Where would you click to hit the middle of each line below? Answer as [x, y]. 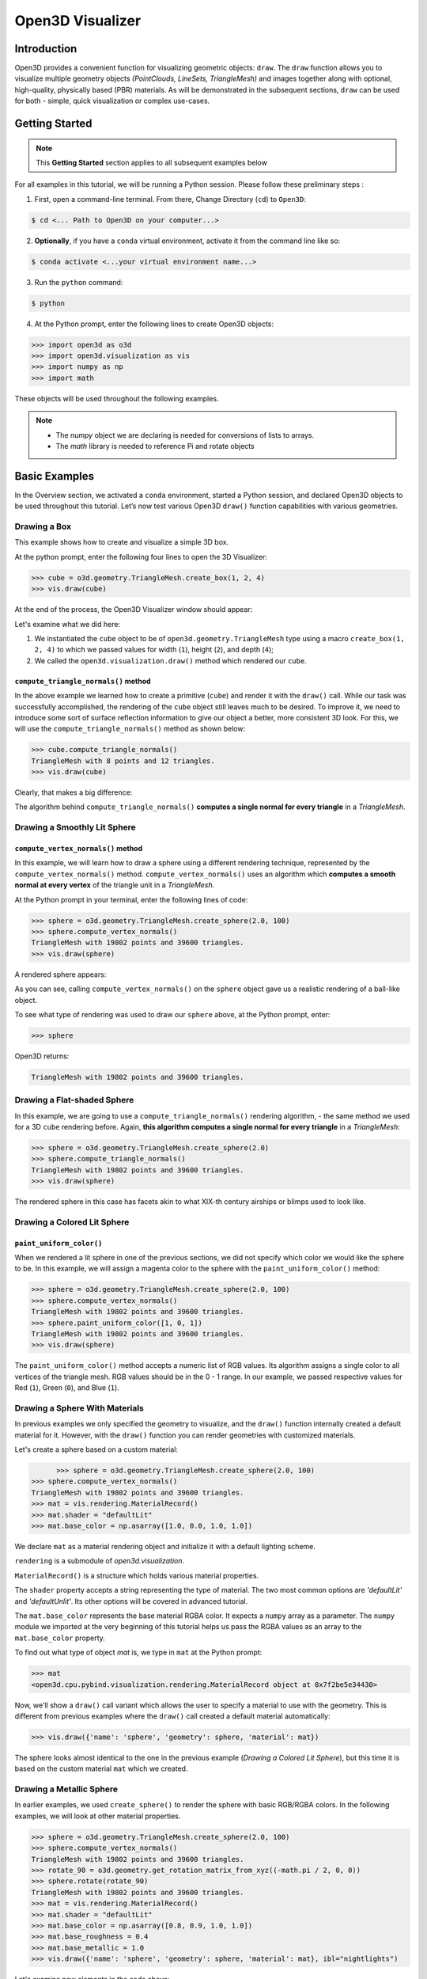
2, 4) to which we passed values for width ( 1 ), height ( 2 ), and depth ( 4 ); [154, 650]
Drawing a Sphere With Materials [79, 1407]
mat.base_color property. [60, 1638]
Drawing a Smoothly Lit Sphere [75, 827]
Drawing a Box [43, 526]
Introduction [46, 49]
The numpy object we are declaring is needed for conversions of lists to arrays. [185, 435]
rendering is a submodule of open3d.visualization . [100, 1561]
